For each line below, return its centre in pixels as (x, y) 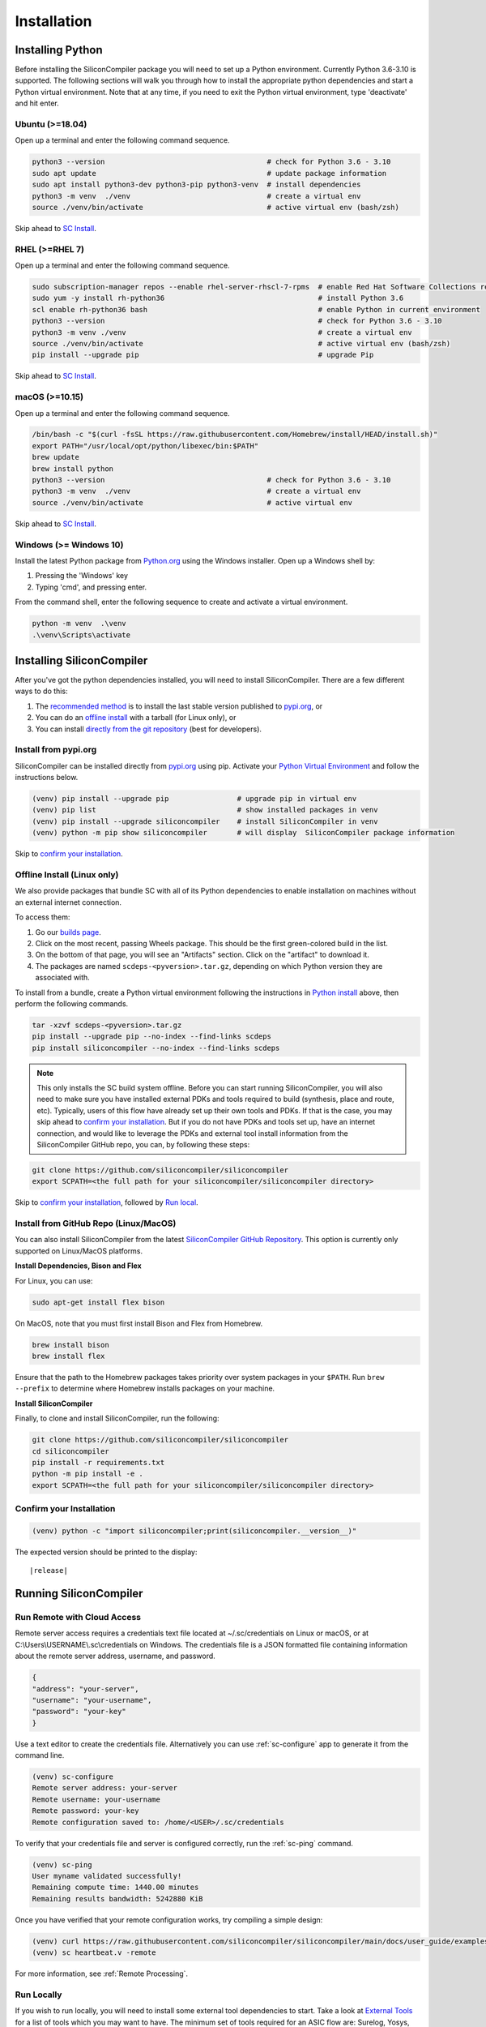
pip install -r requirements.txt (98, 1462)
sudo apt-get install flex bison (98, 1302)
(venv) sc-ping (62, 1864)
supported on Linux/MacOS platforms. (79, 1251)
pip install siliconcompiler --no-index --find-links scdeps (156, 1048)
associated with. (63, 978)
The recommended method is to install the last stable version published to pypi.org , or (179, 706)
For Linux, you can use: (54, 1280)
